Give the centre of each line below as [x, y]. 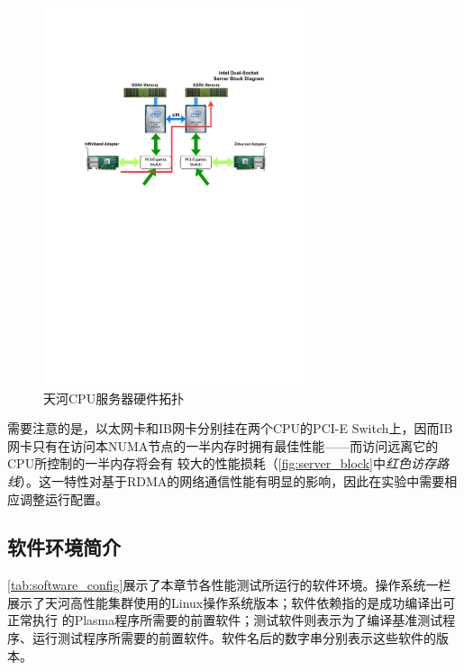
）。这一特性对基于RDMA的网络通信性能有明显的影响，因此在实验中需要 [232, 480]
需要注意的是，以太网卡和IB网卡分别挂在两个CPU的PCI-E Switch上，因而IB [230, 428]
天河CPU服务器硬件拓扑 [114, 398]
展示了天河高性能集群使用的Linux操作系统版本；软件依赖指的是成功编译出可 [232, 602]
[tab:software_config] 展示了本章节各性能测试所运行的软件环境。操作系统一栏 [229, 585]
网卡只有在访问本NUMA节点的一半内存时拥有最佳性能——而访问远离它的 [223, 445]
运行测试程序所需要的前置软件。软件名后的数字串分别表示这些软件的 [234, 638]
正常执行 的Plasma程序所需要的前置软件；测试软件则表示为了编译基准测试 [225, 620]
